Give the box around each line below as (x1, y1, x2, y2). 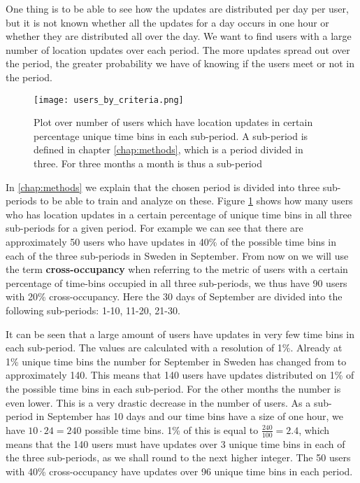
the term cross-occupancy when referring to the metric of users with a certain (6, 262, 348, 276)
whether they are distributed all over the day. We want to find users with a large (6, 29, 352, 43)
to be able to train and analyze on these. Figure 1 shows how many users (40, 193, 353, 208)
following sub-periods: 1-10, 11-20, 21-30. (6, 302, 180, 317)
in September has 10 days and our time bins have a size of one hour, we (36, 409, 344, 423)
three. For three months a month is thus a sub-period (34, 156, 262, 170)
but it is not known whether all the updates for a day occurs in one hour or (6, 15, 329, 29)
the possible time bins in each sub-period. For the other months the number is (6, 381, 341, 395)
